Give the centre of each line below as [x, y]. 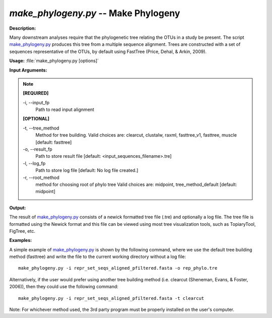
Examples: [21, 240]
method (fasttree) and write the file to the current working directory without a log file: [98, 257]
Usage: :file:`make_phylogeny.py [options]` [54, 61]
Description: [23, 28]
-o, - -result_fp [38, 149]
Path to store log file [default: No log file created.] [87, 170]
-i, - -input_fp [36, 102]
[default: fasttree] [54, 142]
